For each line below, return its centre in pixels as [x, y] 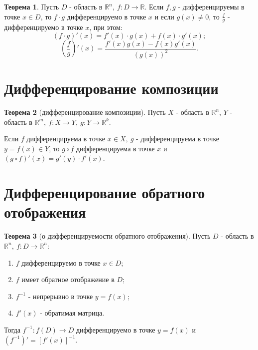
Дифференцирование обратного [105, 192]
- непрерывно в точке [61, 296]
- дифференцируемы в [211, 6]
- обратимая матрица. [72, 313]
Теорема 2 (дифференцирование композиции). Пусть [85, 112]
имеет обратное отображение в [68, 279]
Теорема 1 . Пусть [32, 6]
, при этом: [106, 27]
